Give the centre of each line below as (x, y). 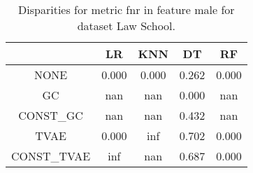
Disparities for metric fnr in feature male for (127, 9)
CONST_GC (51, 115)
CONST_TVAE (51, 156)
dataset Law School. (126, 26)
